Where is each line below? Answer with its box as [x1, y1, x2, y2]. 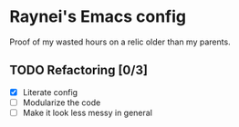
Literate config [22, 86, 78, 97]
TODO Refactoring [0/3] [9, 63, 149, 78]
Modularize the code [22, 97, 101, 108]
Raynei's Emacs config [9, 6, 187, 27]
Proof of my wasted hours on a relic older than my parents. [9, 36, 231, 47]
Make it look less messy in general [22, 107, 153, 118]
